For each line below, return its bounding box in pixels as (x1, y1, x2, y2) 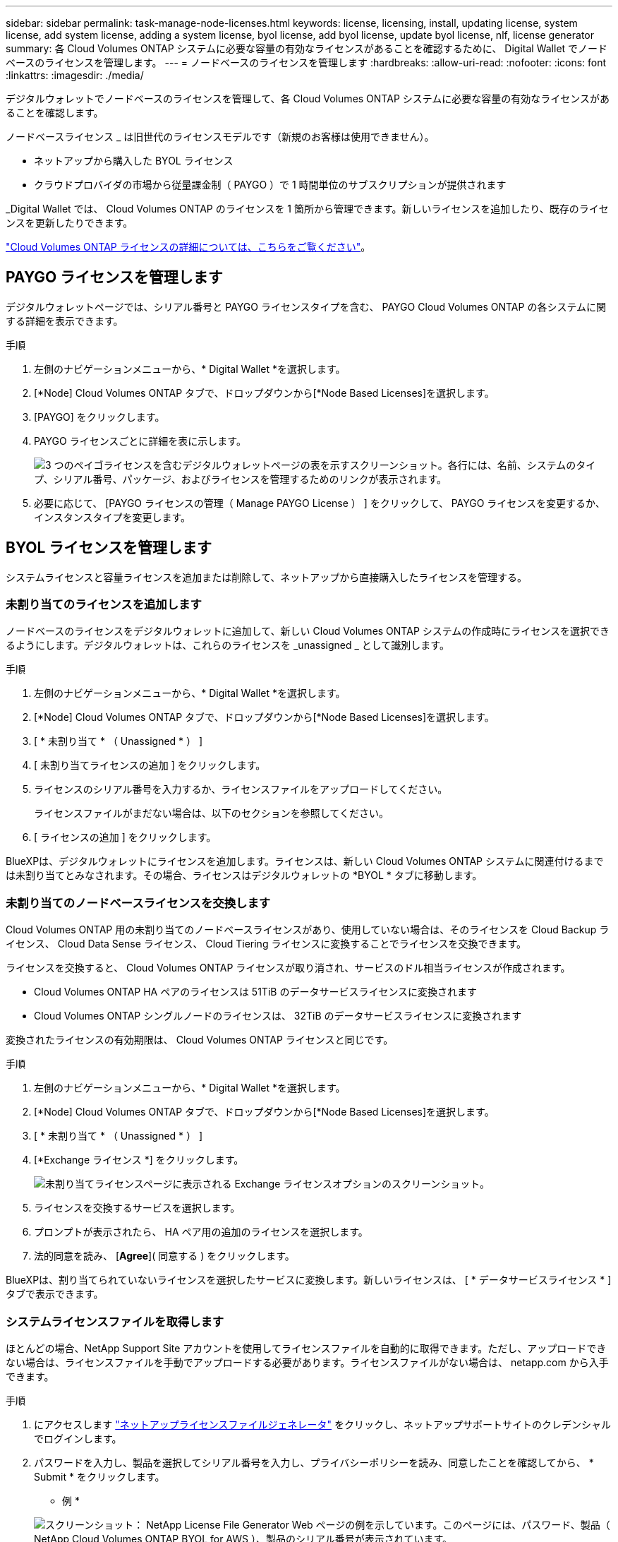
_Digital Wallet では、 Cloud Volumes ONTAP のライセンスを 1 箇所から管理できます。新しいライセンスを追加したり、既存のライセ (6, 203, 609, 215)
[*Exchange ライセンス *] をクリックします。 (34, 1154, 244, 1166)
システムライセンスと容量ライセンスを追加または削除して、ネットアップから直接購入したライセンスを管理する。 (6, 570, 527, 583)
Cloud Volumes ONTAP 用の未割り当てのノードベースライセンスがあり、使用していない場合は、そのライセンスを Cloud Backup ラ (6, 924, 610, 936)
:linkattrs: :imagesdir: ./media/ (6, 69, 144, 81)
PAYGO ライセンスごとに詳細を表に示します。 (34, 434, 246, 447)
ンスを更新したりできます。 (6, 217, 133, 229)
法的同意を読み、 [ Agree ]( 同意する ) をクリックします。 (34, 1250, 295, 1262)
